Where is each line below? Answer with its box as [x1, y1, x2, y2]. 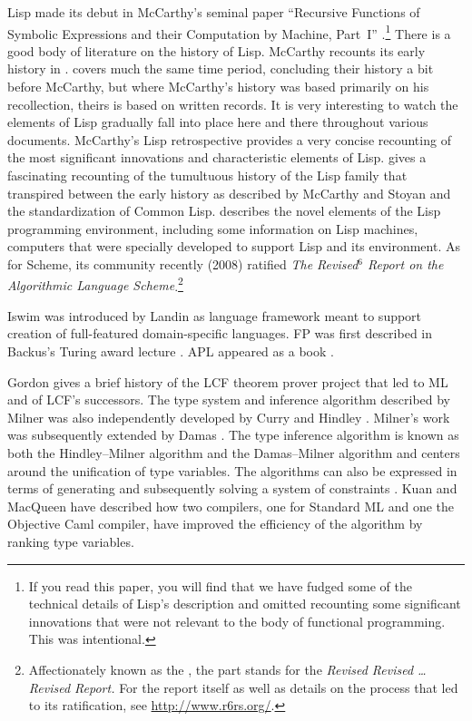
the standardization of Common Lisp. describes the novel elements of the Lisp [7, 201, 441, 220]
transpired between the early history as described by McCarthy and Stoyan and [7, 183, 451, 202]
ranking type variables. [7, 531, 134, 550]
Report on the [368, 254, 444, 273]
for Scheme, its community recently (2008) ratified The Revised [7, 254, 359, 273]
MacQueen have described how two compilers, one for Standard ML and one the [7, 496, 455, 515]
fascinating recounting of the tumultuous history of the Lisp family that [7, 166, 408, 184]
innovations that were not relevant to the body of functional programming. [28, 611, 446, 630]
